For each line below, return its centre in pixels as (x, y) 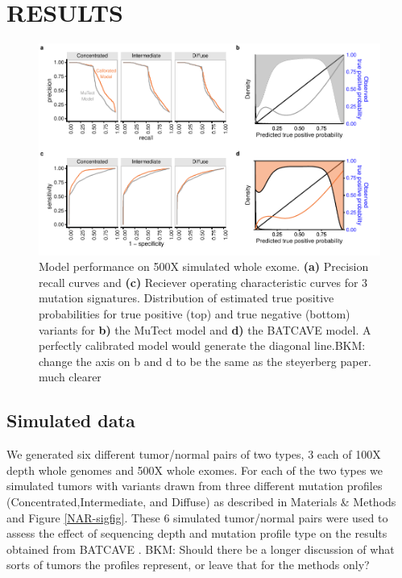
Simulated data (71, 420)
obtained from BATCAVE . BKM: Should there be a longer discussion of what (201, 549)
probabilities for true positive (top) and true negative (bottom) (195, 314)
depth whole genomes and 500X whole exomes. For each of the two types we (195, 470)
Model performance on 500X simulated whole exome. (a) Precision (204, 266)
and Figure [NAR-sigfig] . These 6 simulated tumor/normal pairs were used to (197, 517)
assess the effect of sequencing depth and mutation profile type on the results (197, 533)
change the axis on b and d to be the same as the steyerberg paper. (205, 361)
